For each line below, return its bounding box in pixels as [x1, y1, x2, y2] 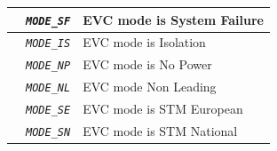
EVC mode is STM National [83, 122, 238, 140]
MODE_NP [26, 60, 71, 73]
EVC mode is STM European [83, 99, 243, 118]
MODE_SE [26, 104, 71, 117]
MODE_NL [26, 82, 71, 95]
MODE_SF [26, 14, 71, 28]
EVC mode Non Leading [83, 77, 217, 96]
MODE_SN [26, 126, 71, 139]
